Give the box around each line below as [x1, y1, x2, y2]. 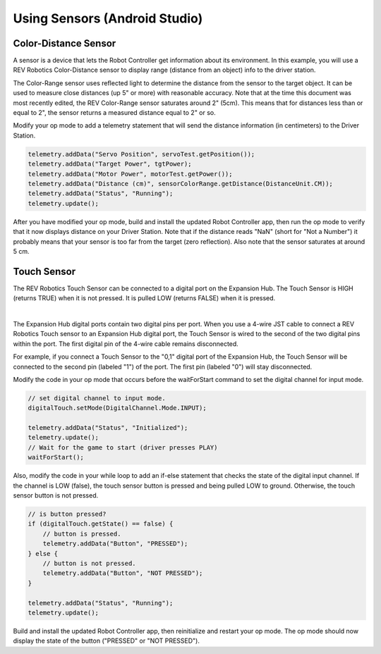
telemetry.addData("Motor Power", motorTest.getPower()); [28, 170, 233, 178]
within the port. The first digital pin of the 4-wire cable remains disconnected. [13, 339, 239, 348]
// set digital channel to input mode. [28, 394, 166, 402]
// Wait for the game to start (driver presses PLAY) [28, 443, 218, 451]
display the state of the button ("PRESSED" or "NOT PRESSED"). [13, 636, 200, 645]
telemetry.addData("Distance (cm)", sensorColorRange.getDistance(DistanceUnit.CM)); [28, 180, 333, 187]
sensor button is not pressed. [13, 491, 99, 500]
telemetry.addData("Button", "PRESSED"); [42, 540, 188, 548]
